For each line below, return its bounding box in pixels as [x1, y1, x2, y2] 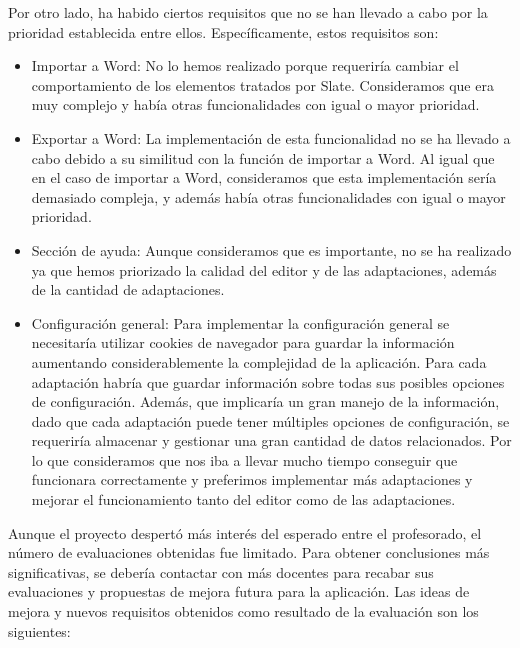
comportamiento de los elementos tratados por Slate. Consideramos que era [31, 74, 494, 95]
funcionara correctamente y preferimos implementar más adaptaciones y [31, 469, 473, 490]
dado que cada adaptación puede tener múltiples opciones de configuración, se [31, 410, 510, 431]
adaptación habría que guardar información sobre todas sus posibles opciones [31, 371, 505, 392]
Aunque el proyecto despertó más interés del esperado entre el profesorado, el [8, 522, 482, 543]
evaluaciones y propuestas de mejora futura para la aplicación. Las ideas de [8, 581, 470, 602]
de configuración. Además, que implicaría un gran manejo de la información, [31, 391, 500, 412]
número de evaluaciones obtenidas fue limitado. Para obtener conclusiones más [8, 542, 490, 563]
